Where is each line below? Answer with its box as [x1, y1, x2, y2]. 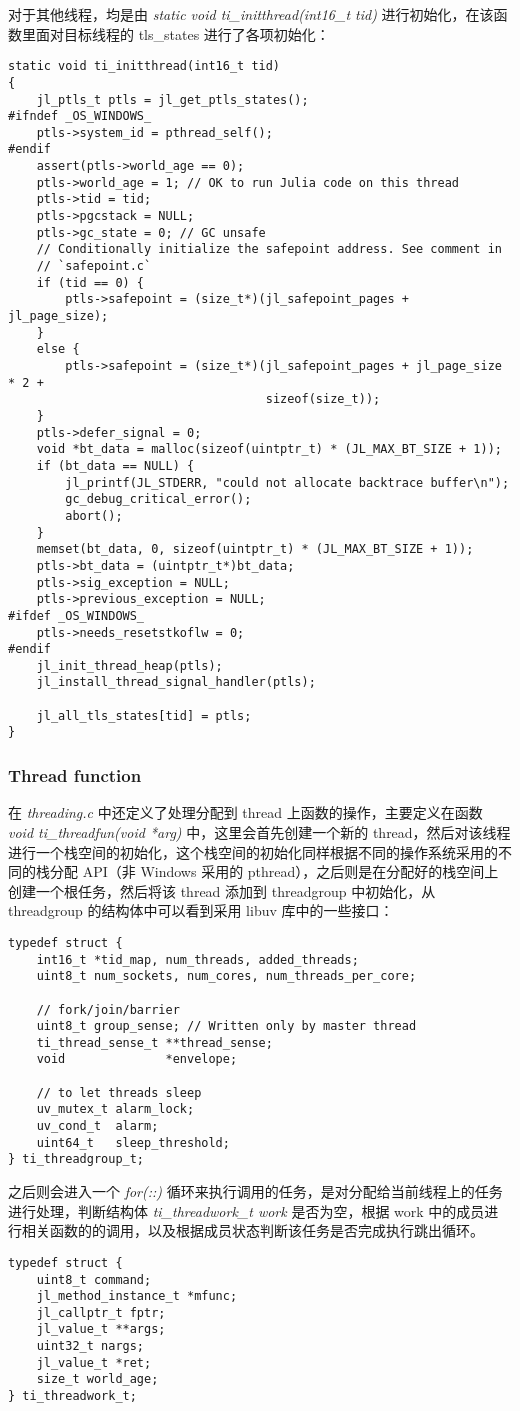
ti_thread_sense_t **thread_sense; [36, 1035, 273, 1050]
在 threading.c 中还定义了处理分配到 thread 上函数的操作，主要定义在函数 [8, 802, 483, 823]
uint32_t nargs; [36, 1339, 145, 1354]
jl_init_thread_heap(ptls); [36, 658, 223, 673]
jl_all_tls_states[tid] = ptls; [36, 708, 252, 723]
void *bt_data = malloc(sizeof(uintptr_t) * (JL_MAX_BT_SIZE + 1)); [36, 442, 502, 457]
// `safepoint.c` [36, 259, 152, 274]
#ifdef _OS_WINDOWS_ [8, 608, 145, 623]
